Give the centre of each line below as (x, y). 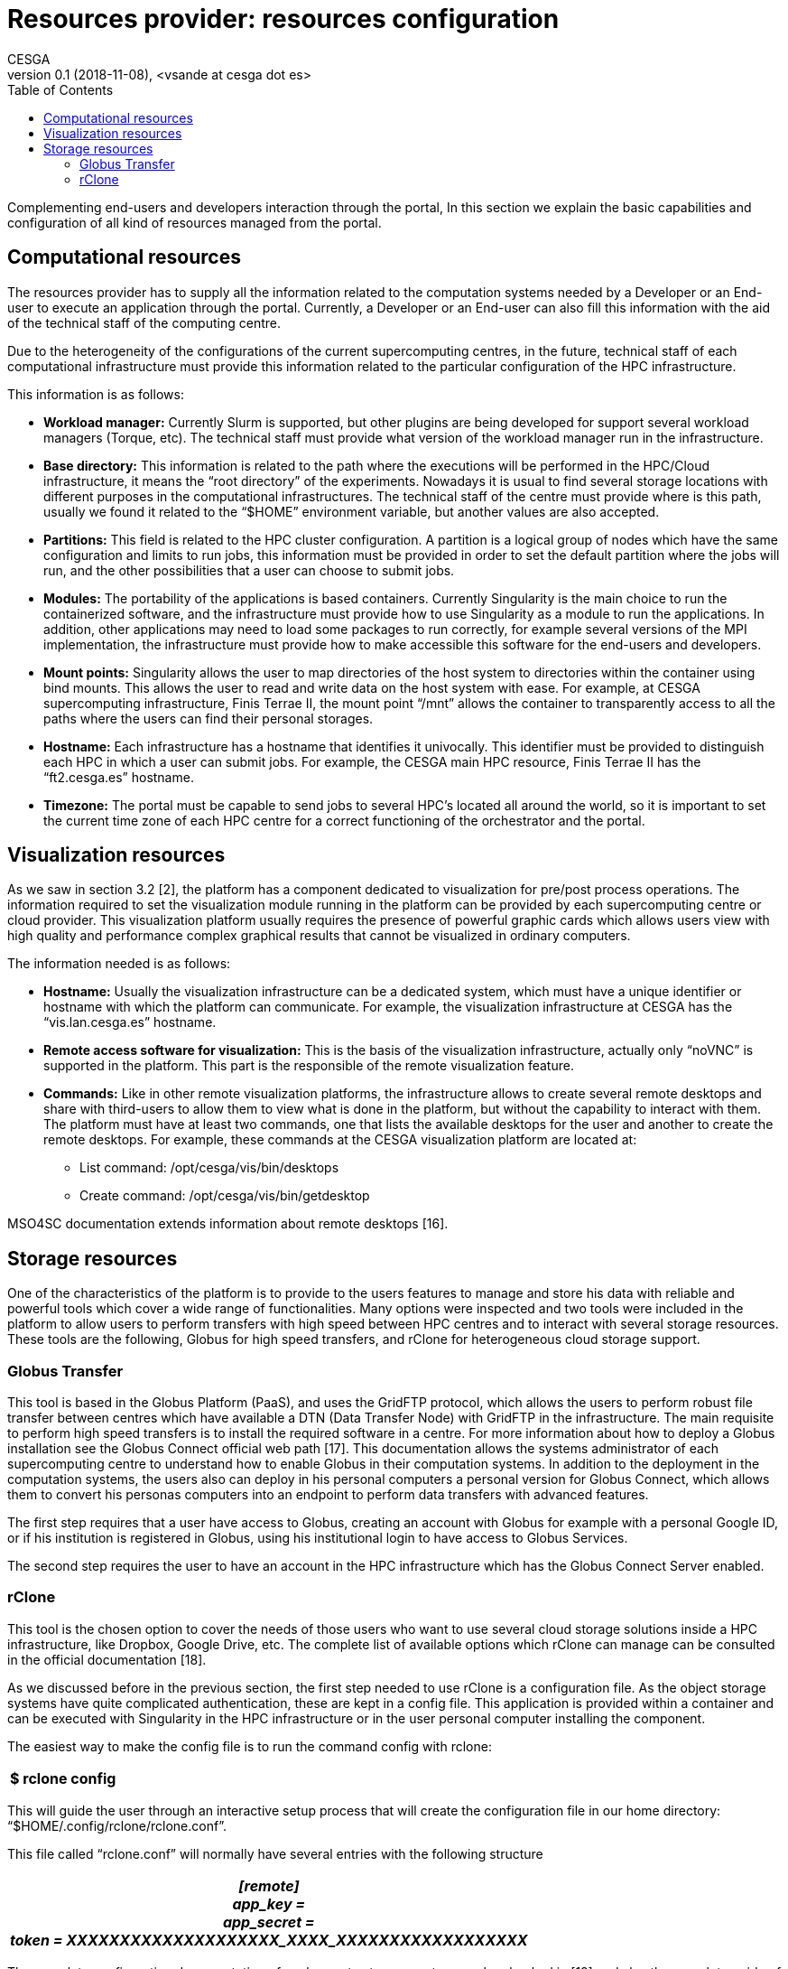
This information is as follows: (96, 394)
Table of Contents (60, 89)
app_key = (269, 1904)
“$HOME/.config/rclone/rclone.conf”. (117, 1825)
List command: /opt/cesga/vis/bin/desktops (209, 1168)
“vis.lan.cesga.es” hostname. (130, 1022)
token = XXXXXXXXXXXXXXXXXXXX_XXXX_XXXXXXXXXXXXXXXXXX (269, 1940)
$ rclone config (63, 1778)
